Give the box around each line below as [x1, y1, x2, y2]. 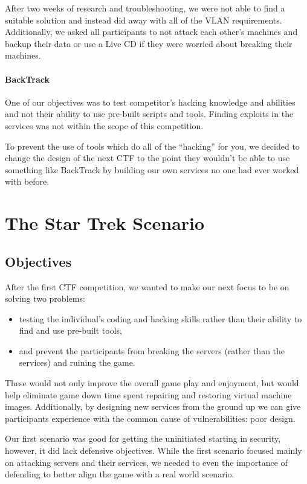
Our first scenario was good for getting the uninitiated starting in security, [5, 432, 281, 445]
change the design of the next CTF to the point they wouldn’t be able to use [5, 151, 290, 164]
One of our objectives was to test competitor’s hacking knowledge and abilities [5, 95, 296, 108]
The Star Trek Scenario [5, 211, 205, 235]
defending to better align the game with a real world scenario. [5, 468, 234, 480]
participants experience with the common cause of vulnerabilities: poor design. [5, 412, 296, 424]
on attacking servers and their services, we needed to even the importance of [5, 456, 288, 468]
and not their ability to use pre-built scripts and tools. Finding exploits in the [5, 107, 294, 120]
